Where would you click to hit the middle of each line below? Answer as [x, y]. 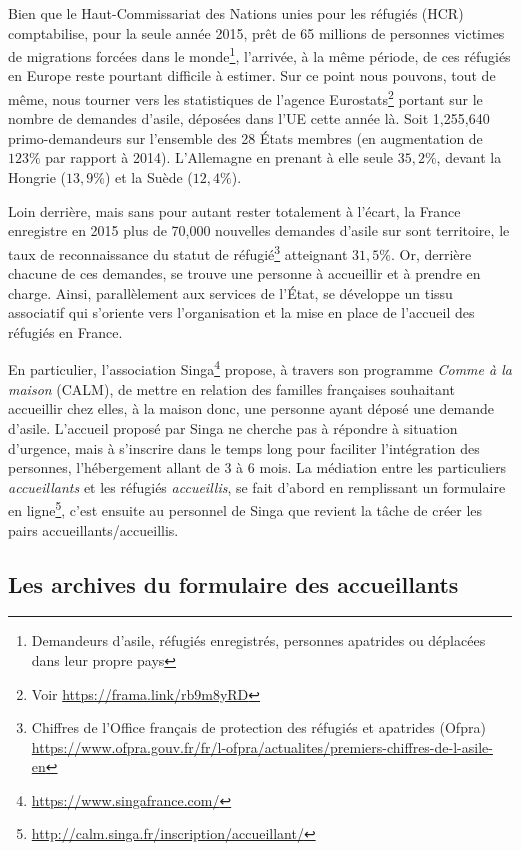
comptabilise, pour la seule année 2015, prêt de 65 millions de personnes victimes [256, 32]
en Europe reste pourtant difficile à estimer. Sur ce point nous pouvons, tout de [252, 75]
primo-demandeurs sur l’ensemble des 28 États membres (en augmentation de [245, 137]
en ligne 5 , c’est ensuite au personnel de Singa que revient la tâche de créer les [245, 508]
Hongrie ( [37, 177]
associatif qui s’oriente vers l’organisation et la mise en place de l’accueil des [241, 312]
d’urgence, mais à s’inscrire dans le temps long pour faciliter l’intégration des [244, 447]
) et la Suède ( [148, 177]
